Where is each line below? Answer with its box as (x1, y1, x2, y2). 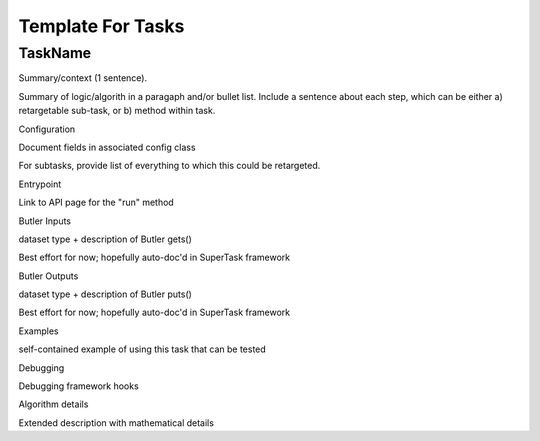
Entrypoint (18, 178, 62, 190)
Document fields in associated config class (18, 141, 196, 153)
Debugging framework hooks (18, 380, 139, 392)
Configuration (18, 123, 76, 135)
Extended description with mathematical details (18, 416, 215, 429)
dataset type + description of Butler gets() (18, 233, 192, 245)
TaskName (18, 44, 92, 62)
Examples (18, 325, 59, 337)
